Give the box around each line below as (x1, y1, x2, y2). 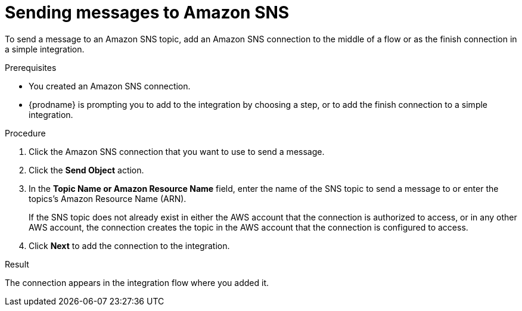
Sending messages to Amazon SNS (5, 2, 290, 23)
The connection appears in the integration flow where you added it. (5, 277, 269, 288)
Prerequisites (5, 62, 57, 73)
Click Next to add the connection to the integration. (29, 240, 230, 251)
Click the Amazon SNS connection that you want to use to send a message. (29, 146, 325, 157)
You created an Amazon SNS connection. (29, 80, 191, 91)
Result (5, 259, 29, 269)
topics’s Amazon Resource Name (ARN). (29, 193, 187, 204)
